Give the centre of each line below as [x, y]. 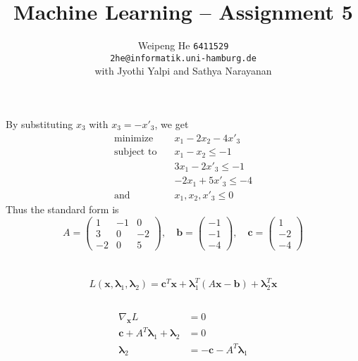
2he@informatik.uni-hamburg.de [183, 58]
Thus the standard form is [62, 209]
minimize [134, 138]
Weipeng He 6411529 [183, 45]
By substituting [39, 124]
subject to [136, 152]
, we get [172, 124]
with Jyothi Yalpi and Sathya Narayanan [183, 71]
